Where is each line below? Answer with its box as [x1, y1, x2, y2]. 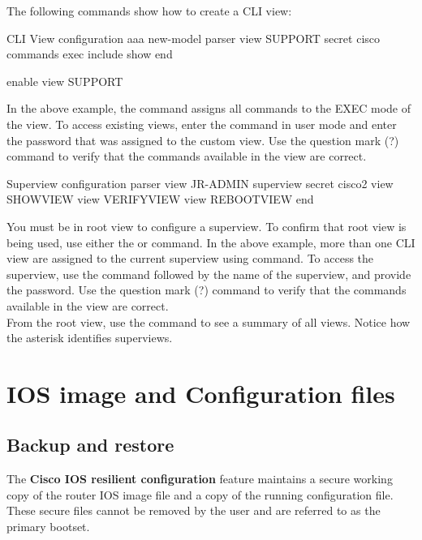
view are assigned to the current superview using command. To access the [6, 250, 374, 267]
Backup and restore [6, 432, 174, 457]
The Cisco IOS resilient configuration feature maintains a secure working [6, 470, 393, 487]
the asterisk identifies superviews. [6, 329, 173, 346]
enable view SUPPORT [6, 72, 123, 89]
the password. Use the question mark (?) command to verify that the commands [6, 281, 407, 298]
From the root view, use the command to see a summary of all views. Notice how [6, 313, 411, 330]
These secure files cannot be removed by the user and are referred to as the [6, 502, 381, 519]
